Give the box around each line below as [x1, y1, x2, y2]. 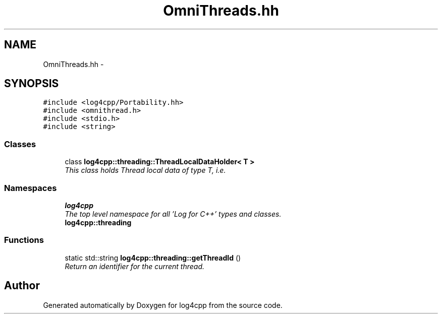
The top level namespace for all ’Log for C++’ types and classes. [65, 209, 282, 218]
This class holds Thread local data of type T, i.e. [65, 166, 226, 175]
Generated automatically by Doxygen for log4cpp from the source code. [43, 300, 283, 309]
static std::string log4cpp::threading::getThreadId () [65, 253, 241, 262]
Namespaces [4, 182, 57, 193]
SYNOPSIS [4, 77, 59, 90]
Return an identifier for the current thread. [65, 262, 205, 271]
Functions [4, 235, 44, 245]
